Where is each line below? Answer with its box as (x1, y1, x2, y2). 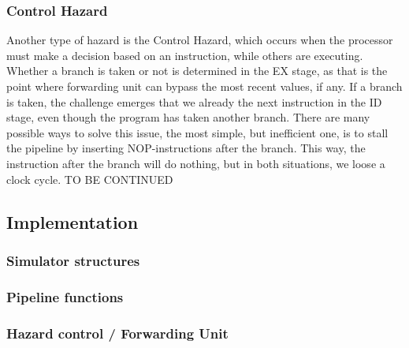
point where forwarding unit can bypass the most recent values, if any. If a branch (6, 78, 403, 94)
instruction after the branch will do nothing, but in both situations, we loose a (6, 155, 385, 171)
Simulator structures (6, 250, 140, 270)
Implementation (6, 209, 139, 234)
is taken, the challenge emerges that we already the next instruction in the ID (6, 93, 382, 110)
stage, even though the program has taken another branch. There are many (6, 109, 370, 125)
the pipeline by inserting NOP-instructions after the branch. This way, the (6, 140, 366, 156)
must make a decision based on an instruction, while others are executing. (6, 47, 363, 63)
